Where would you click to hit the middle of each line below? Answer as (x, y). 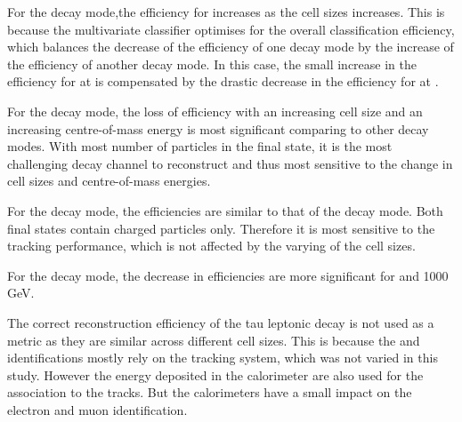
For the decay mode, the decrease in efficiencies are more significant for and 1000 (228, 275)
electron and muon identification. (97, 409)
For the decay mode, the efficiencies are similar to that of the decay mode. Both (225, 210)
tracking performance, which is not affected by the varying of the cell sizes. (211, 246)
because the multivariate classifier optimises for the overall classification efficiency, (231, 29)
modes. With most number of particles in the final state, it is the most (200, 146)
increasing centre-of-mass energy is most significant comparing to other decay (218, 128)
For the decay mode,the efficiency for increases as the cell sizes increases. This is (226, 12)
